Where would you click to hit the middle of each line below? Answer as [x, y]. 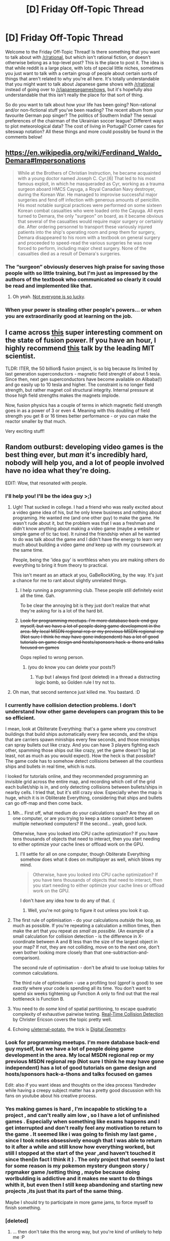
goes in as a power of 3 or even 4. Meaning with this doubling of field [78, 410]
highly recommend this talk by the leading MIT [80, 348]
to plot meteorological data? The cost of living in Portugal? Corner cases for [84, 126]
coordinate [24, 942]
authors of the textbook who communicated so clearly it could [83, 279]
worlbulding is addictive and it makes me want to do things [79, 1179]
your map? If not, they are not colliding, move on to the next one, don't [86, 947]
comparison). [27, 958]
